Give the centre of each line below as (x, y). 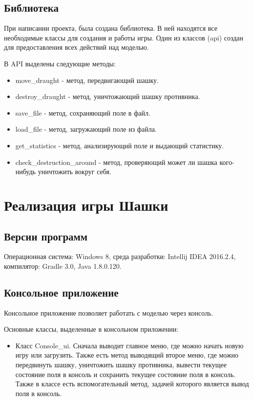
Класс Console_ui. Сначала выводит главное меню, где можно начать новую (129, 345)
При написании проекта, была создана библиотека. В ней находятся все (111, 28)
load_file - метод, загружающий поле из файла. (86, 129)
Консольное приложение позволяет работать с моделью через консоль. (109, 312)
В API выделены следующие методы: (60, 63)
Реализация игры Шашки (86, 205)
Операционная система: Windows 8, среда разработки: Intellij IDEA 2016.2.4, (120, 256)
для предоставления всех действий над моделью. (76, 47)
